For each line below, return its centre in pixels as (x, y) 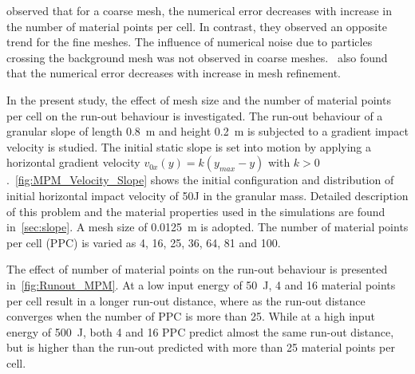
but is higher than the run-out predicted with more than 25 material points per (201, 347)
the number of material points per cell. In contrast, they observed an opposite (197, 26)
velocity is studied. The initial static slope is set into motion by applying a (189, 146)
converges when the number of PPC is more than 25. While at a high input (191, 316)
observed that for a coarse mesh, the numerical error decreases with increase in (199, 10)
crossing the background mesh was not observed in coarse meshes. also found (197, 57)
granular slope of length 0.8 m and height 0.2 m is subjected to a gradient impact (207, 131)
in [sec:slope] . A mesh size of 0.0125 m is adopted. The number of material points (207, 227)
